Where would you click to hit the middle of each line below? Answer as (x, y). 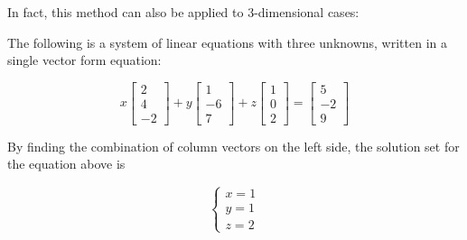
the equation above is (66, 164)
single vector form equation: (84, 60)
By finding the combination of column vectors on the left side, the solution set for (233, 146)
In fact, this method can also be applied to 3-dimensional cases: (183, 12)
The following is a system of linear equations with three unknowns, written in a (228, 42)
